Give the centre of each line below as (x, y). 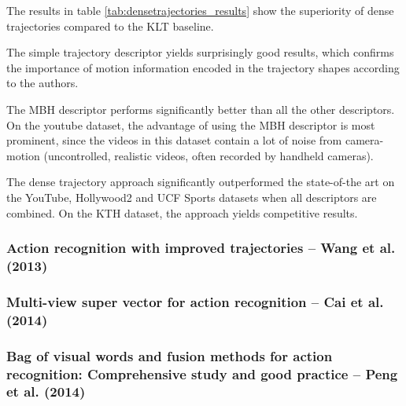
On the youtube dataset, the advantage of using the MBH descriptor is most (191, 124)
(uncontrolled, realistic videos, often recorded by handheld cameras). (209, 155)
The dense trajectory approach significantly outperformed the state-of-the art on (201, 182)
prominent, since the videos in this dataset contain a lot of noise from (174, 140)
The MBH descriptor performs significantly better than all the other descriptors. (201, 109)
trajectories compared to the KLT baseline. (110, 26)
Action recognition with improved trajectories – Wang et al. (201, 248)
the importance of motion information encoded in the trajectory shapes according (203, 67)
